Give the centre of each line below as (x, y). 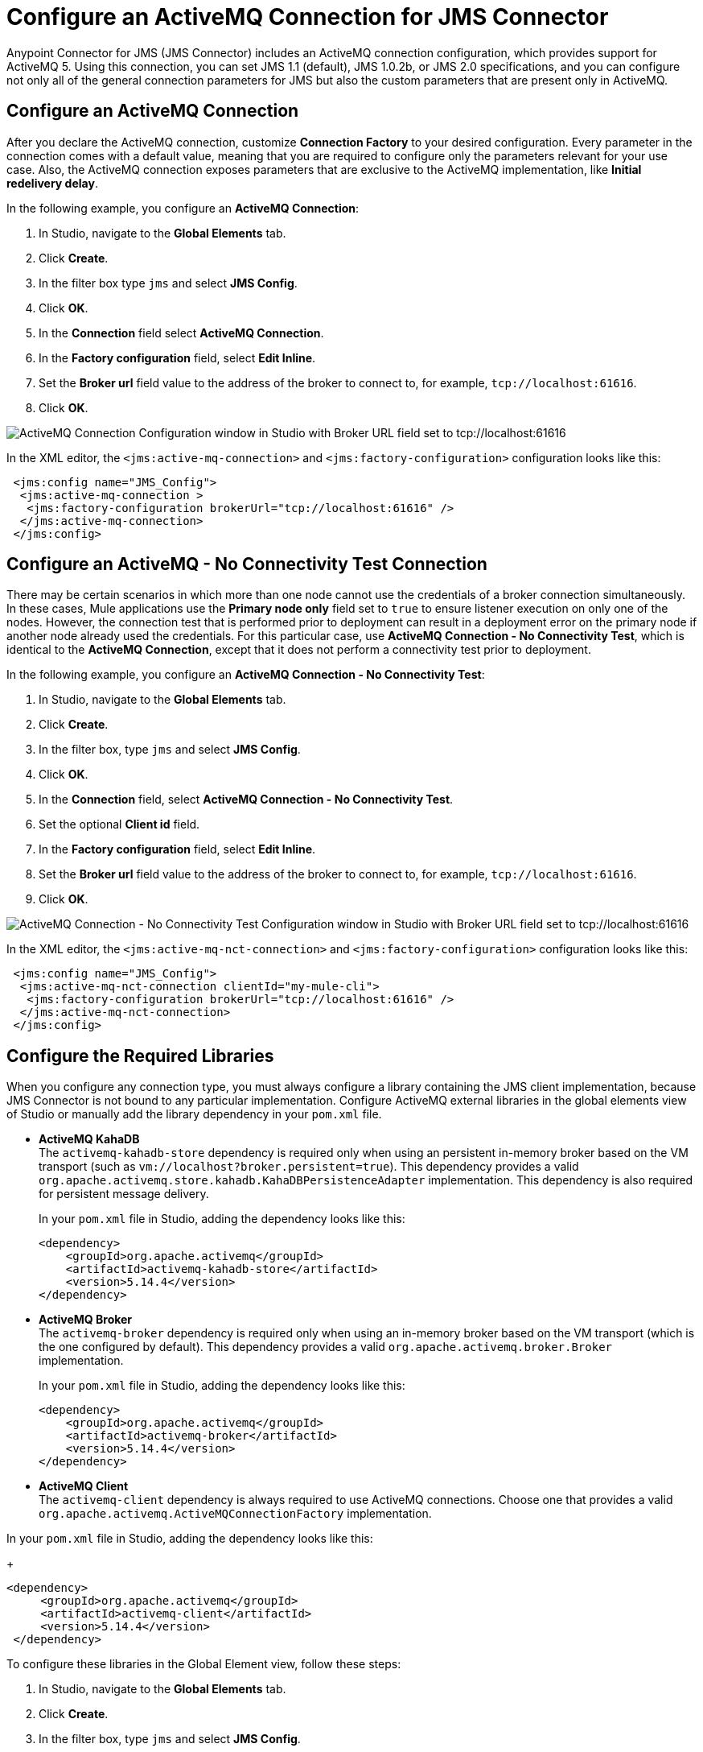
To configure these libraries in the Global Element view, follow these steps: (204, 1664)
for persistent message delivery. (124, 1194)
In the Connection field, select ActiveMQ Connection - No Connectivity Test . (246, 800)
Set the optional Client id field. (119, 824)
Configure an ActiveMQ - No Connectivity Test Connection (247, 564)
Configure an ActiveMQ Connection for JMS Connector (308, 17)
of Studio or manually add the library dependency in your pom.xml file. (194, 1114)
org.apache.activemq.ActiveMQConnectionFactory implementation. (235, 1514)
